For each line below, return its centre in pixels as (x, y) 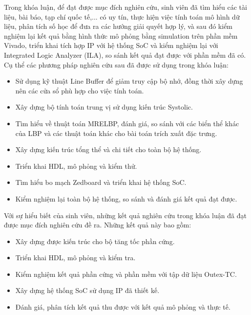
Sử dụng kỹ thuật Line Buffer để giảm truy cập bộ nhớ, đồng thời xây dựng (129, 81)
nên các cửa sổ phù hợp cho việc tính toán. (80, 90)
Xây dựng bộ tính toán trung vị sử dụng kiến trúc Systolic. (104, 107)
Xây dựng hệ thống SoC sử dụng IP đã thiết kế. (87, 290)
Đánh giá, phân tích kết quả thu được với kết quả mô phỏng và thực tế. (123, 307)
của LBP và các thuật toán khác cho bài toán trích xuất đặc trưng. (116, 133)
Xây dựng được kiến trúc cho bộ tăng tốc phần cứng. (95, 241)
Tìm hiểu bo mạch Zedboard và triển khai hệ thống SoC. (101, 182)
